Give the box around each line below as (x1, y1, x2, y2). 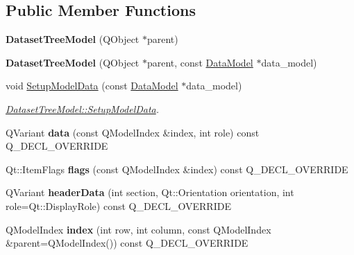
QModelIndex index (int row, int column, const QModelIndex (6, 222, 271, 236)
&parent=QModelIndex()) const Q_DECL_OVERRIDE (6, 236, 248, 250)
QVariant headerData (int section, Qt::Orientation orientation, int (6, 185, 294, 200)
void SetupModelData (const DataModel (6, 78, 178, 93)
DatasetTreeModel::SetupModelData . (6, 101, 160, 116)
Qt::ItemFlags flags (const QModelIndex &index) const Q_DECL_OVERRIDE (6, 161, 348, 176)
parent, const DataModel (146, 55, 253, 69)
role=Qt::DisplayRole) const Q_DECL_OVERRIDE (6, 198, 231, 213)
